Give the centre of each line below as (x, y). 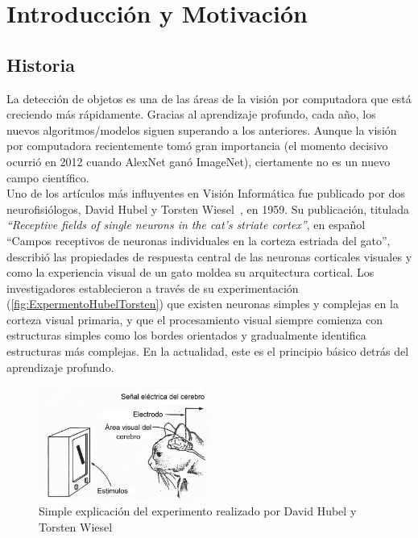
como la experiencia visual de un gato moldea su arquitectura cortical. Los (190, 272)
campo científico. (48, 177)
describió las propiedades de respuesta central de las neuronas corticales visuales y (209, 256)
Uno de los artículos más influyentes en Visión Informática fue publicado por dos (206, 193)
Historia (41, 64)
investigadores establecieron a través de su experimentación (153, 288)
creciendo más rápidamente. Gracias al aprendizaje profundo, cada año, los (191, 114)
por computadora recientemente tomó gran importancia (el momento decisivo (197, 146)
